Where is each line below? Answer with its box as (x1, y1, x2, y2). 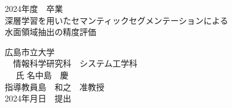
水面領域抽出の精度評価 (5, 26, 96, 38)
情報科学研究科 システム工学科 (12, 57, 138, 69)
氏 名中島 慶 (15, 68, 69, 81)
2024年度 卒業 (5, 2, 63, 14)
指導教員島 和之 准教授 (5, 80, 104, 93)
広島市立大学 (5, 45, 55, 58)
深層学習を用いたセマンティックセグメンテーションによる (5, 14, 228, 26)
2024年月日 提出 (5, 92, 71, 104)
